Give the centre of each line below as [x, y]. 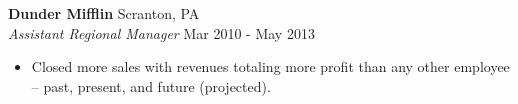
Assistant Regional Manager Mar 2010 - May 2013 [161, 32]
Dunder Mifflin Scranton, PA [104, 13]
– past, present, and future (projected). [151, 85]
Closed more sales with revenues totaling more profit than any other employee [270, 66]
